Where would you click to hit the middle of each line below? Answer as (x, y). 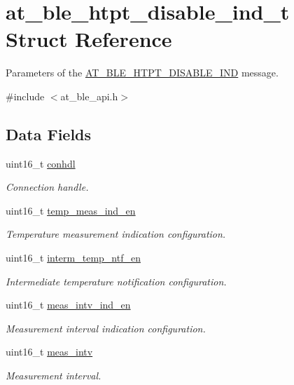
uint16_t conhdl (41, 163)
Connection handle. (47, 187)
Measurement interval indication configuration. (106, 328)
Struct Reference (89, 39)
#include (25, 96)
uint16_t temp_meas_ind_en (71, 210)
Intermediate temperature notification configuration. (116, 281)
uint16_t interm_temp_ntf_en (73, 258)
